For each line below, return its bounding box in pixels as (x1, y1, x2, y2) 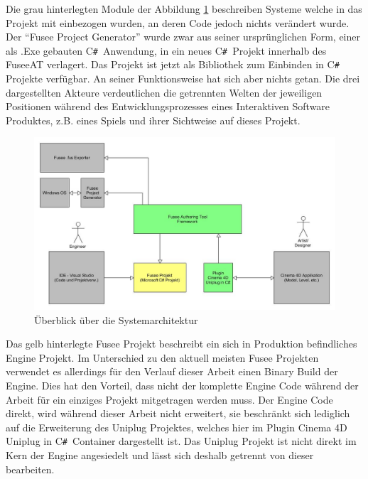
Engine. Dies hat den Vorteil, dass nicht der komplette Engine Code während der (6, 378, 359, 393)
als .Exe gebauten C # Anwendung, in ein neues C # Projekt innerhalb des (6, 43, 327, 58)
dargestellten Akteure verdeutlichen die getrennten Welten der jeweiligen (6, 85, 323, 99)
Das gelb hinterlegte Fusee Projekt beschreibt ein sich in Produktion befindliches (6, 336, 357, 351)
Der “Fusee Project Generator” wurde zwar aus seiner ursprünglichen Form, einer (6, 29, 360, 44)
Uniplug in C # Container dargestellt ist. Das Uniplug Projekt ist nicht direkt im (6, 434, 357, 448)
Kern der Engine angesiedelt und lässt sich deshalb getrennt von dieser (6, 448, 314, 463)
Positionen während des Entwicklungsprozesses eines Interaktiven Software (6, 99, 330, 114)
